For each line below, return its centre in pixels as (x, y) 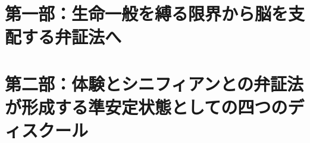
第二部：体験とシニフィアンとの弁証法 (154, 83)
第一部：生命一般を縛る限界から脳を (147, 13)
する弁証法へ (72, 37)
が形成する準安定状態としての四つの (146, 106)
